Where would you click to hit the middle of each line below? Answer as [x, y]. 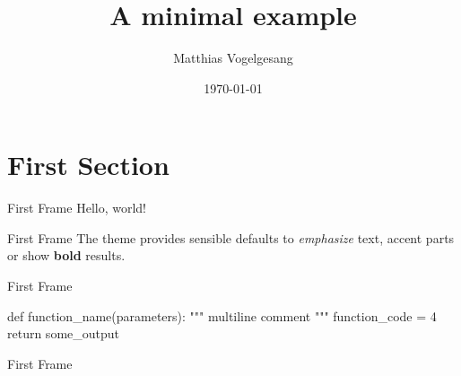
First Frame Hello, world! [77, 208]
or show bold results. [66, 255]
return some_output [64, 333]
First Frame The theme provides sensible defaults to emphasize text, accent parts [231, 237]
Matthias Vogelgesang [233, 58]
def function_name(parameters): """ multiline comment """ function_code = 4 [222, 315]
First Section [88, 165]
